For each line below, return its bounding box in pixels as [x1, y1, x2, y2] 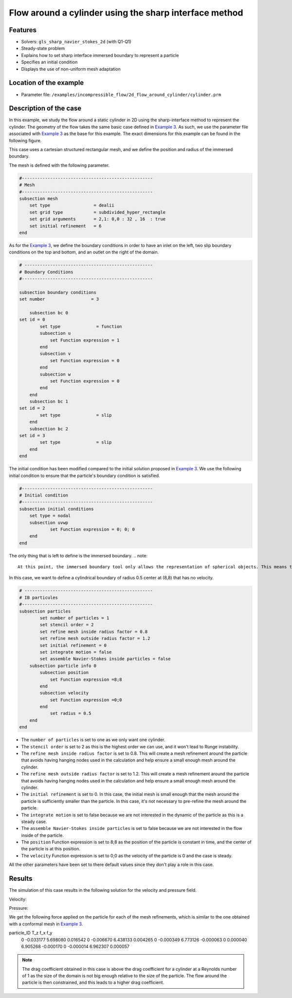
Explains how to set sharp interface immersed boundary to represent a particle [21, 52, 179, 58]
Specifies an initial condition [21, 59, 78, 65]
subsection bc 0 [29, 310, 68, 315]
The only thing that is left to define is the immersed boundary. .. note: [9, 553, 148, 558]
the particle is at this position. [21, 846, 80, 852]
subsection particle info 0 [29, 663, 97, 669]
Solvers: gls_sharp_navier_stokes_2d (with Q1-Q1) [21, 39, 131, 45]
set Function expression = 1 [50, 337, 120, 343]
